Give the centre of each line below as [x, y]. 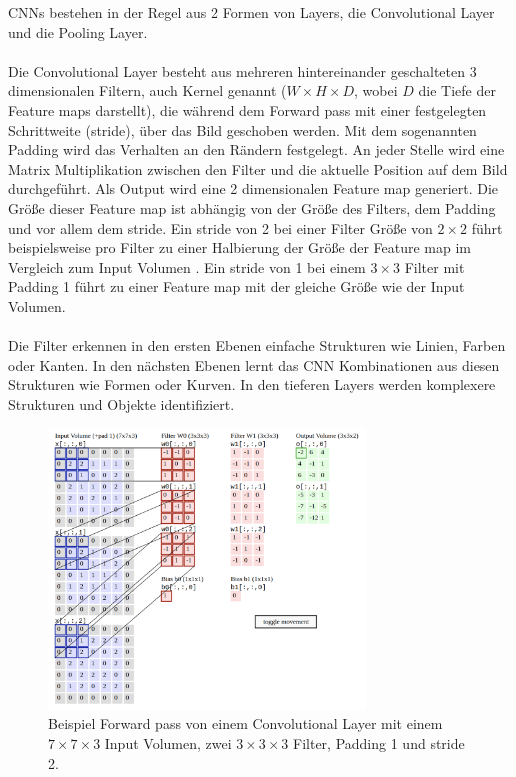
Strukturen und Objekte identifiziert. [121, 403]
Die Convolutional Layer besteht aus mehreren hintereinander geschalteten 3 [242, 70]
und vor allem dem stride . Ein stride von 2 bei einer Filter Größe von [220, 227]
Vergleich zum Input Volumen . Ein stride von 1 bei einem [187, 266]
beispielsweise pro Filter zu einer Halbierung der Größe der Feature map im [240, 247]
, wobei [376, 90]
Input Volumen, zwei [168, 743]
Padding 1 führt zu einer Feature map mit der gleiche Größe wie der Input [236, 286]
